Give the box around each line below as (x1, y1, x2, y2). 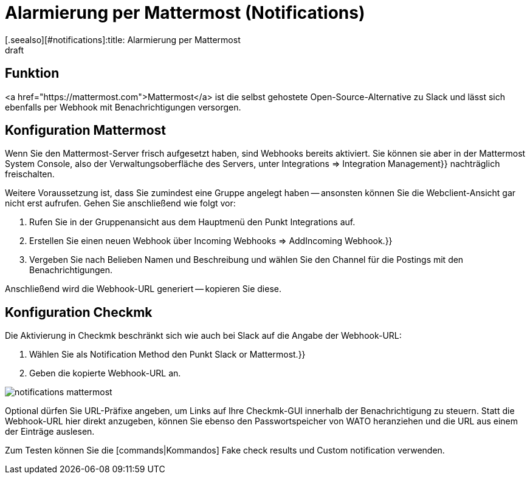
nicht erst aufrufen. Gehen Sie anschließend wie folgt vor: (5, 198, 236, 209)
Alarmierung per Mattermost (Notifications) (5, 2, 365, 23)
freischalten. (5, 169, 55, 180)
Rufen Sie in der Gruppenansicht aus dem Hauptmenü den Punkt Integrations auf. (29, 217, 356, 228)
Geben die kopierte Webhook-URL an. (29, 368, 181, 379)
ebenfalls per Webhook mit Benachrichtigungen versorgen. (5, 101, 241, 112)
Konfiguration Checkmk (5, 304, 153, 320)
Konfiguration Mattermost (5, 123, 166, 138)
